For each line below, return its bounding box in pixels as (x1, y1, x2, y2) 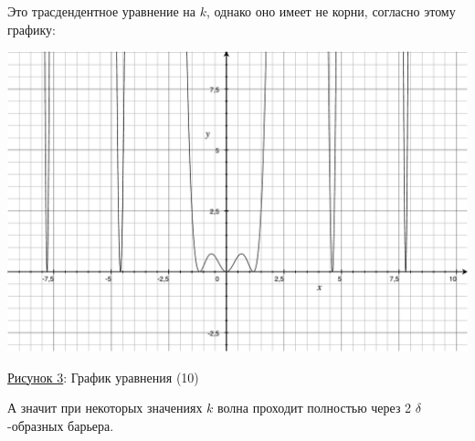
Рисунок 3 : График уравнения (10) (7, 367, 199, 386)
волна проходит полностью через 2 (217, 398, 412, 417)
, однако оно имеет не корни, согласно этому (206, 2, 456, 20)
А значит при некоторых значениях (7, 398, 203, 417)
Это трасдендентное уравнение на (7, 2, 195, 20)
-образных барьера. (7, 415, 114, 435)
